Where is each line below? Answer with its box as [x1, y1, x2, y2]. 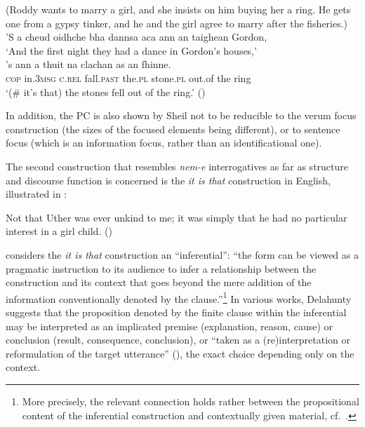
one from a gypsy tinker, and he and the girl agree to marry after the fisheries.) [6, 15, 348, 30]
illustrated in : [6, 187, 67, 201]
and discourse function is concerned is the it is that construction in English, [6, 172, 331, 187]
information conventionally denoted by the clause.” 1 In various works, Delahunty [6, 289, 352, 306]
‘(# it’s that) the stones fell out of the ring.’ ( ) [6, 84, 206, 99]
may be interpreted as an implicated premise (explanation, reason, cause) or [6, 318, 333, 333]
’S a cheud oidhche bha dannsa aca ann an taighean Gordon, [6, 29, 267, 44]
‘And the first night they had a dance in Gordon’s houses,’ [6, 43, 257, 57]
